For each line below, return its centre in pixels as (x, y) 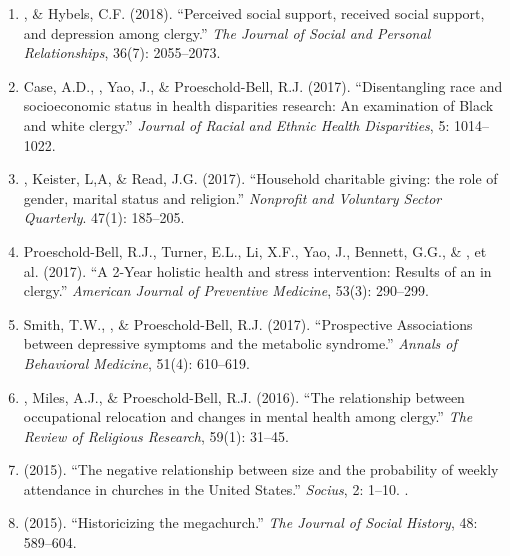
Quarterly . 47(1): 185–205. (104, 217)
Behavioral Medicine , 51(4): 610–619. (136, 362)
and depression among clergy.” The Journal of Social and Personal (227, 32)
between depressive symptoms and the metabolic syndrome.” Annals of (240, 343)
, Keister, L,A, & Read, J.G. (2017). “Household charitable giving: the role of (260, 178)
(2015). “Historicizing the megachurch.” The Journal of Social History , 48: (250, 522)
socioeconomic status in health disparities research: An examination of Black (258, 105)
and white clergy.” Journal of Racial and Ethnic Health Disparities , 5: (236, 124)
